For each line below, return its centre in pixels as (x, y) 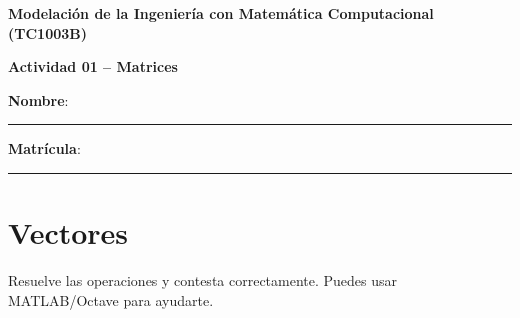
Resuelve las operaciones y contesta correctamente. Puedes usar (203, 280)
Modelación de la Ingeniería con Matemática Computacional (221, 13)
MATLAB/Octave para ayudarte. (111, 299)
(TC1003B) (48, 32)
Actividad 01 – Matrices (93, 66)
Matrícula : (44, 148)
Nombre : (38, 99)
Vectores (68, 232)
